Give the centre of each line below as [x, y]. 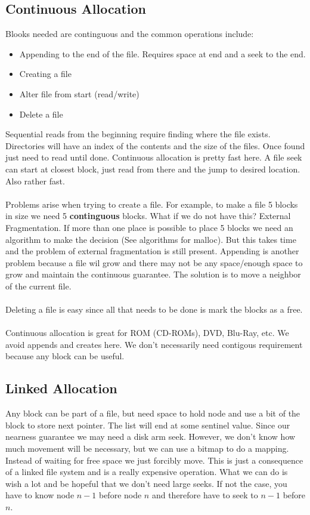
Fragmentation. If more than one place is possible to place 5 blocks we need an [149, 227]
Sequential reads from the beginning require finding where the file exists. [138, 134]
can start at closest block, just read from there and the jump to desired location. [153, 169]
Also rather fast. [35, 181]
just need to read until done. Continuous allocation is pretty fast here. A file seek [154, 157]
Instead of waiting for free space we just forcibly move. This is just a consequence [154, 460]
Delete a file [41, 114]
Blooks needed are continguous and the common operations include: [130, 34]
